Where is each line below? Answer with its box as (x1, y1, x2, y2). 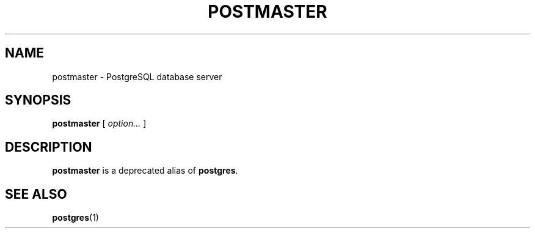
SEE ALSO (5, 186, 67, 202)
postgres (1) (52, 212, 99, 223)
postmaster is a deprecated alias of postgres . (52, 165, 238, 176)
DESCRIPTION (5, 139, 92, 155)
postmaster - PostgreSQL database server (52, 71, 222, 82)
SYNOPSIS (5, 92, 71, 108)
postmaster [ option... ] (52, 118, 147, 129)
